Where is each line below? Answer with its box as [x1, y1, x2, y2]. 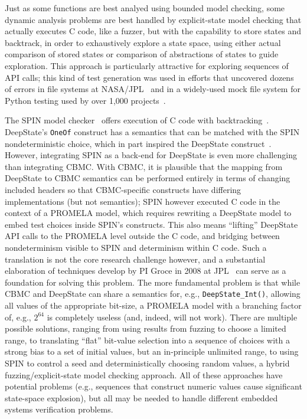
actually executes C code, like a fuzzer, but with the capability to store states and [5, 25, 302, 37]
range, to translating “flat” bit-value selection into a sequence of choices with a [5, 333, 290, 346]
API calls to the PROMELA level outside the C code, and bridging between [5, 230, 280, 242]
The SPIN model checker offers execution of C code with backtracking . [5, 114, 269, 126]
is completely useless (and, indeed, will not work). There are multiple [47, 310, 298, 323]
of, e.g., [5, 310, 31, 323]
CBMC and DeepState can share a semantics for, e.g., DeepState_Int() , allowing [5, 287, 301, 300]
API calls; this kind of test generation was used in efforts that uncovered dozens [5, 71, 294, 83]
